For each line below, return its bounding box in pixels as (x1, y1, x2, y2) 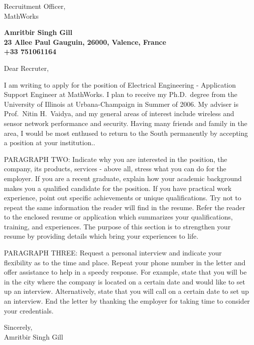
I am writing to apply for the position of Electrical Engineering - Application (4, 79, 236, 90)
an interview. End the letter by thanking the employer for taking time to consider (4, 296, 250, 306)
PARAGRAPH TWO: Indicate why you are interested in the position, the (4, 154, 227, 164)
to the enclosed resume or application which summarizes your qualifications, (4, 212, 233, 222)
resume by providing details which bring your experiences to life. (4, 231, 198, 241)
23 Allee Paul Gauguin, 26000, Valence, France (4, 36, 167, 47)
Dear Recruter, (4, 63, 49, 73)
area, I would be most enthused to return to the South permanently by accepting (4, 127, 248, 138)
